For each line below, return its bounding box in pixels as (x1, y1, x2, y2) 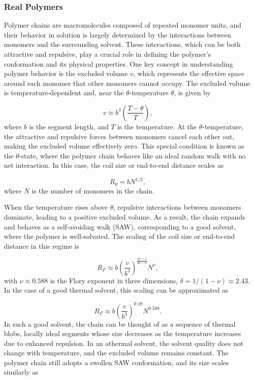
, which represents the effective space (133, 68, 245, 78)
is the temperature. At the (117, 121, 197, 131)
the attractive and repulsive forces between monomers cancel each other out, (4, 131, 235, 141)
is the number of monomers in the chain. (32, 185, 155, 195)
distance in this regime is (4, 240, 79, 251)
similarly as (4, 367, 38, 377)
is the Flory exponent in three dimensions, (50, 275, 178, 285)
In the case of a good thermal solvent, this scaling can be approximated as (4, 285, 228, 295)
